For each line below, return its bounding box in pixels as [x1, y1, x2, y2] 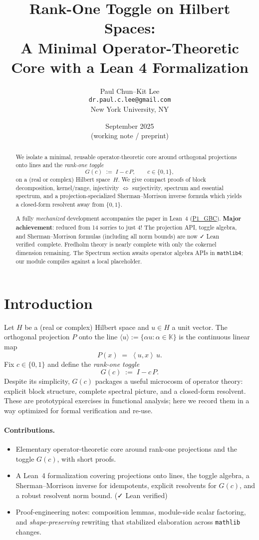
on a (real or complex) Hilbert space [15, 175, 110, 183]
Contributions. [4, 425, 55, 435]
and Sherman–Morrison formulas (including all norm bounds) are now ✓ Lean [15, 232, 220, 240]
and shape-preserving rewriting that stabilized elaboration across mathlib [15, 516, 241, 527]
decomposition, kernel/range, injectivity [15, 183, 119, 192]
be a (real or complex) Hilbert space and [24, 321, 149, 332]
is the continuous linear [179, 331, 250, 342]
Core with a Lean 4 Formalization [11, 56, 249, 77]
